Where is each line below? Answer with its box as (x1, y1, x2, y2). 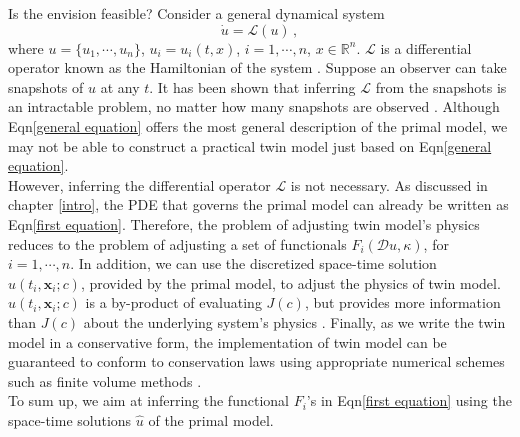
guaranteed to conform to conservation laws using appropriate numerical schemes (8, 351, 505, 372)
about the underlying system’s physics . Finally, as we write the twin (83, 311, 506, 332)
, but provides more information (304, 292, 501, 313)
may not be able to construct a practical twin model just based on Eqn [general (8, 135, 492, 156)
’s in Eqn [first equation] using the (306, 390, 512, 411)
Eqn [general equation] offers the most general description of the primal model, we (8, 115, 508, 136)
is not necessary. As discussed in (290, 174, 488, 195)
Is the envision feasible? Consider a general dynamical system (8, 3, 385, 23)
